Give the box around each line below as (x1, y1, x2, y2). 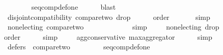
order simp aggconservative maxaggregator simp (4, 31, 212, 42)
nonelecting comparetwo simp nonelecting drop (7, 21, 219, 32)
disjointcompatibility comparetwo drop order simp (7, 11, 210, 22)
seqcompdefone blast (31, 2, 116, 12)
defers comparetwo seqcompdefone (7, 41, 150, 52)
